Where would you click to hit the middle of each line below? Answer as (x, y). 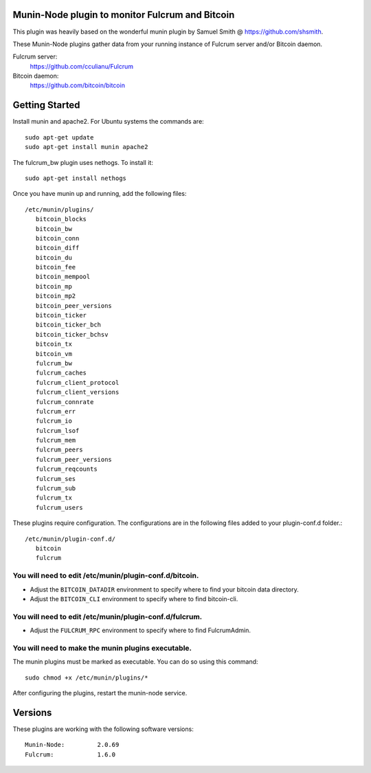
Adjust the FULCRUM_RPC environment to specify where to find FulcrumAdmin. (140, 630)
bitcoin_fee (56, 267)
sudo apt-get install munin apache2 (87, 147)
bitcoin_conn (57, 238)
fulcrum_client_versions (77, 392)
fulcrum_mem (56, 440)
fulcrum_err (56, 411)
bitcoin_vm (54, 354)
